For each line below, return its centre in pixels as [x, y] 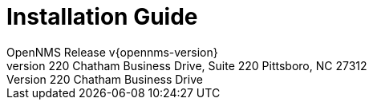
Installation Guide [102, 17]
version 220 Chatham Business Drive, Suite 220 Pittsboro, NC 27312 [187, 65]
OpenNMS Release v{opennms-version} [112, 52]
